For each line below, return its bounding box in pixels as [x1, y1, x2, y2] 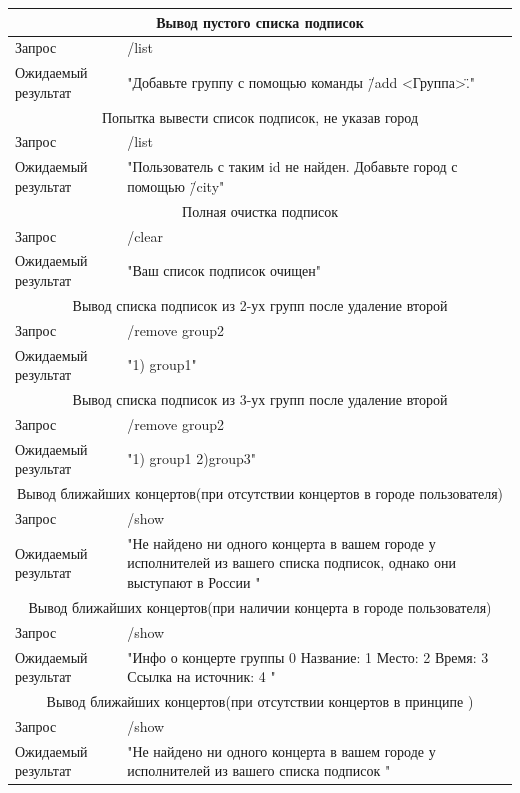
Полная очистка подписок [182, 200, 338, 221]
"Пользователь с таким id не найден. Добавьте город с [127, 156, 458, 177]
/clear [127, 225, 163, 246]
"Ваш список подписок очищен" [127, 260, 322, 281]
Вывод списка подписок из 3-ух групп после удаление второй [72, 389, 448, 409]
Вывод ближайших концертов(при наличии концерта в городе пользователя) [28, 596, 492, 617]
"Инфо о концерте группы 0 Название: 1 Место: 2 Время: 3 [127, 646, 489, 667]
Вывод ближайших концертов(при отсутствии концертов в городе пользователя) [16, 483, 504, 504]
